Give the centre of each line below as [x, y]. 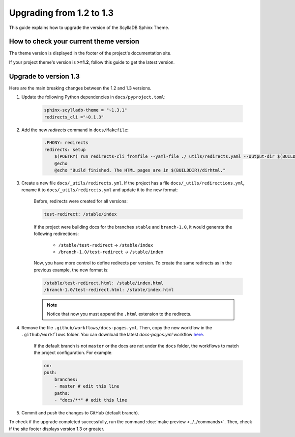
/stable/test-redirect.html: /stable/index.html [104, 283]
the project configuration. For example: [73, 353]
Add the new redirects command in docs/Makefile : [75, 130]
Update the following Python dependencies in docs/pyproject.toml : [93, 97]
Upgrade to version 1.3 [44, 76]
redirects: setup [65, 149]
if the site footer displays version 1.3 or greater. [57, 429]
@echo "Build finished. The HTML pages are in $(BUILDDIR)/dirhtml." [140, 170]
